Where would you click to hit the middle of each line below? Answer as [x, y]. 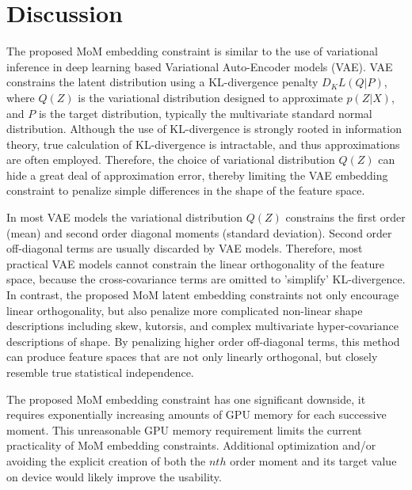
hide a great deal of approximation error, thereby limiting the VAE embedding [197, 175]
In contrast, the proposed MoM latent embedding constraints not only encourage [203, 295]
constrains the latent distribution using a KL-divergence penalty [162, 82]
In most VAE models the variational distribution [125, 217]
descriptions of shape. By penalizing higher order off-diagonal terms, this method [203, 341]
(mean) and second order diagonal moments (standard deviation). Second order [199, 232]
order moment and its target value [313, 460]
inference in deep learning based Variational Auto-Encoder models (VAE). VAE [200, 66]
